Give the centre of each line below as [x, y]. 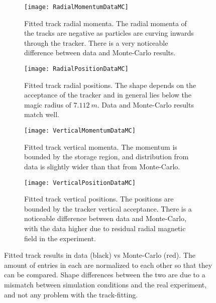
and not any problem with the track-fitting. [71, 294]
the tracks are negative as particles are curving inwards [109, 33]
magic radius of [48, 104]
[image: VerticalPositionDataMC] [80, 183]
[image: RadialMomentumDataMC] [76, 7]
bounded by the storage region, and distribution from [106, 157]
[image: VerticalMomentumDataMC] [80, 131]
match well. [42, 114]
